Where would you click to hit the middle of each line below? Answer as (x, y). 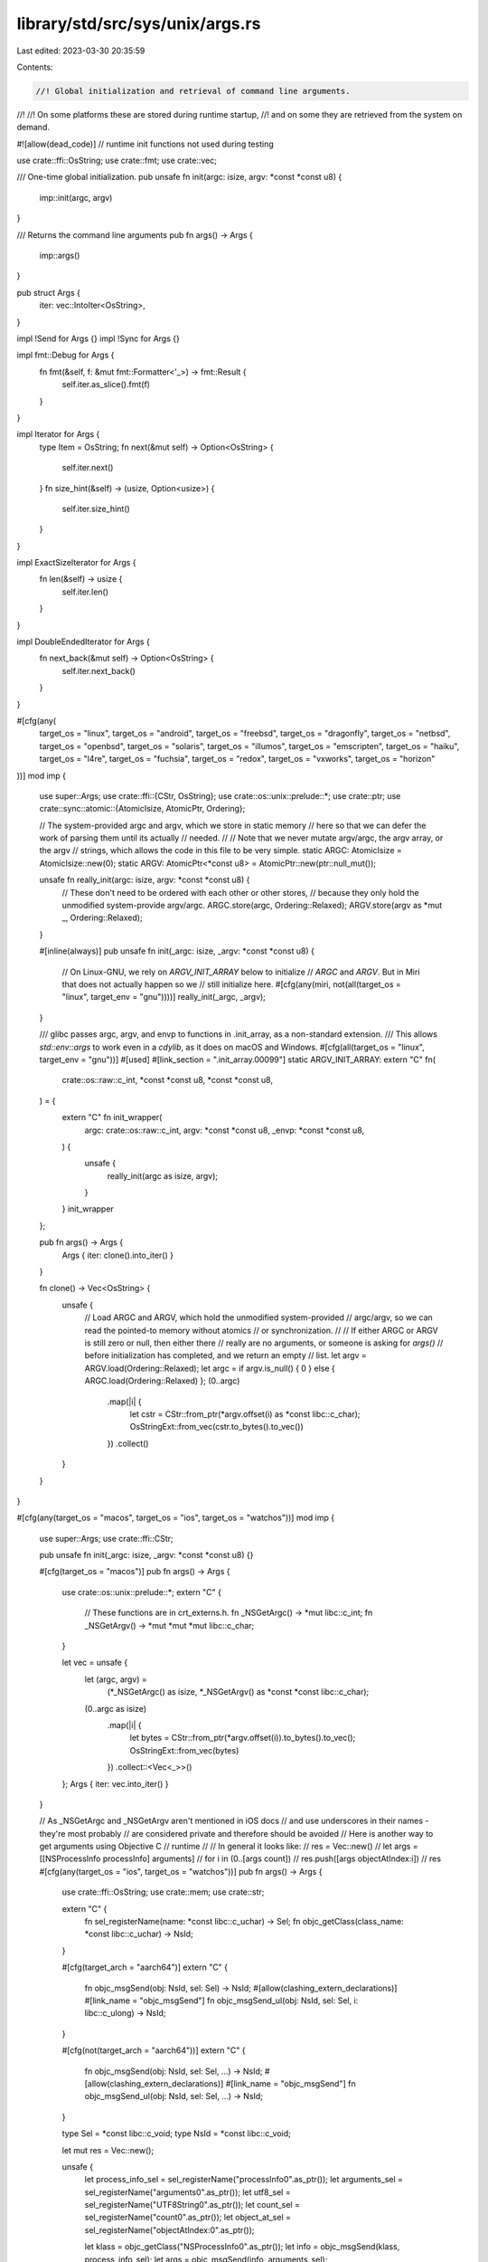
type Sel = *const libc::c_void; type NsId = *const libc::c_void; (176, 2134)
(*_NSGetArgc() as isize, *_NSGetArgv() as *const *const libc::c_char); (238, 1692)
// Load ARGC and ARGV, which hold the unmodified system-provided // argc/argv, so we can (258, 1317)
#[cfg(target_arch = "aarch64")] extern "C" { (145, 1967)
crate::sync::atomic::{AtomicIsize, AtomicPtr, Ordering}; (142, 809)
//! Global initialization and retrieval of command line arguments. (193, 91)
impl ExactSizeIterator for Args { (76, 563)
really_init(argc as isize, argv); (163, 1175)
